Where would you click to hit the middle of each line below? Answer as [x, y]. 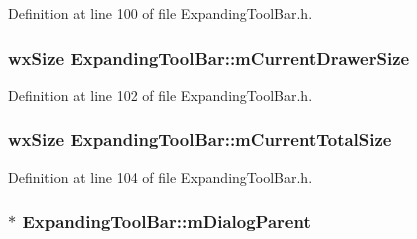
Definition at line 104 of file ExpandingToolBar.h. [160, 176]
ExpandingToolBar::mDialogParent [166, 221]
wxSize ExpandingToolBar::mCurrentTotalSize [200, 139]
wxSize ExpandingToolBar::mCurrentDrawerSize [209, 57]
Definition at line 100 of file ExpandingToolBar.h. [160, 13]
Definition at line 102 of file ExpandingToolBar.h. [160, 94]
